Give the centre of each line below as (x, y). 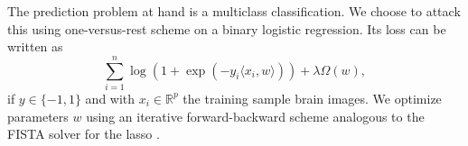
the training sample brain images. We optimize (312, 98)
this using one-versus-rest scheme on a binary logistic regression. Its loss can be (227, 28)
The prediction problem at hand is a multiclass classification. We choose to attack (234, 11)
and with (110, 98)
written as (35, 46)
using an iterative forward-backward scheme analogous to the (255, 116)
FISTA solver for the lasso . (84, 134)
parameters (38, 116)
